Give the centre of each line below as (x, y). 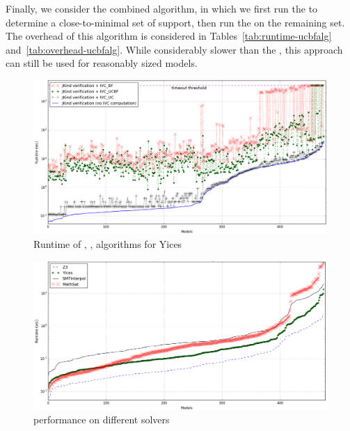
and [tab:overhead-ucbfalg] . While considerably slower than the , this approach (174, 49)
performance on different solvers (102, 420)
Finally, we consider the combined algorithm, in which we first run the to (162, 8)
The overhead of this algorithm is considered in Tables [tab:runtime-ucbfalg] (169, 36)
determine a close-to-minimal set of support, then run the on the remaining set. (175, 22)
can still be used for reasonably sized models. (102, 63)
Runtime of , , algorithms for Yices (108, 244)
